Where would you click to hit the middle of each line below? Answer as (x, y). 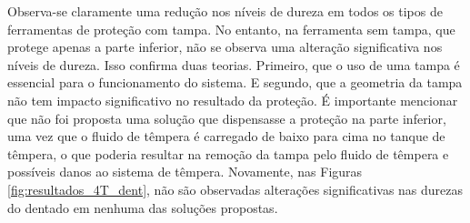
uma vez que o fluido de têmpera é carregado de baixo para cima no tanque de (226, 136)
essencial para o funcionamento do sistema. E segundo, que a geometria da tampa (235, 82)
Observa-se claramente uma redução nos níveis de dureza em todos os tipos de (225, 11)
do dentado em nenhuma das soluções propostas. (143, 207)
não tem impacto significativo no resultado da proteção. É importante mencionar (233, 100)
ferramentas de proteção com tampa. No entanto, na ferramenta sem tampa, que (231, 29)
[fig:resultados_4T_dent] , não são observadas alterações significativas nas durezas (235, 189)
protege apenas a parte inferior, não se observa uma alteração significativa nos (225, 47)
